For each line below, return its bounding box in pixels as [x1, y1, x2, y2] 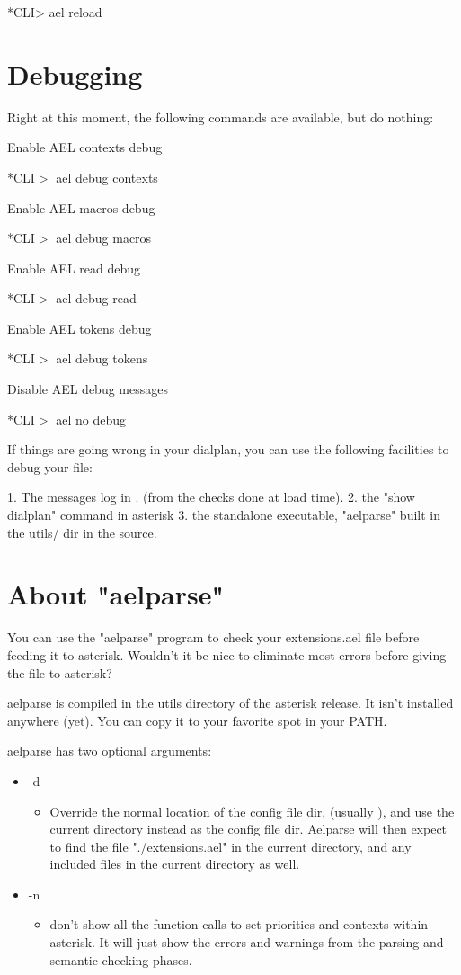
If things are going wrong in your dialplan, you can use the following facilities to [7, 440, 449, 459]
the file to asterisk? [7, 663, 112, 682]
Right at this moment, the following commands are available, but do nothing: [7, 107, 434, 126]
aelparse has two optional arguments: [7, 741, 212, 760]
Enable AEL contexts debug [7, 138, 163, 157]
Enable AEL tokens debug [7, 318, 152, 337]
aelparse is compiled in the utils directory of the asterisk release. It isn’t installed [7, 693, 454, 712]
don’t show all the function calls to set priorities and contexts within [49, 915, 429, 934]
